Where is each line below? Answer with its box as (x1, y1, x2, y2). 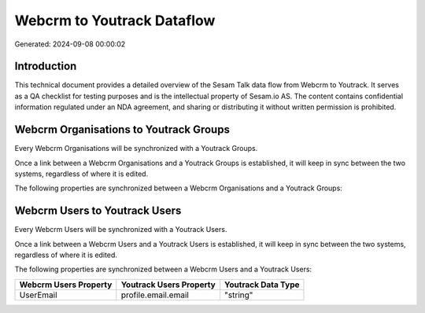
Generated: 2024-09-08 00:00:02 (14, 39, 126, 49)
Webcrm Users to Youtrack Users (14, 204, 182, 218)
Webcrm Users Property (19, 279, 113, 290)
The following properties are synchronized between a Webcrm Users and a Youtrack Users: (14, 264, 312, 274)
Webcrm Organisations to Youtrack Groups (14, 123, 230, 137)
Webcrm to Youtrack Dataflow (14, 12, 216, 29)
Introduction (14, 60, 77, 73)
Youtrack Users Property (120, 279, 216, 290)
